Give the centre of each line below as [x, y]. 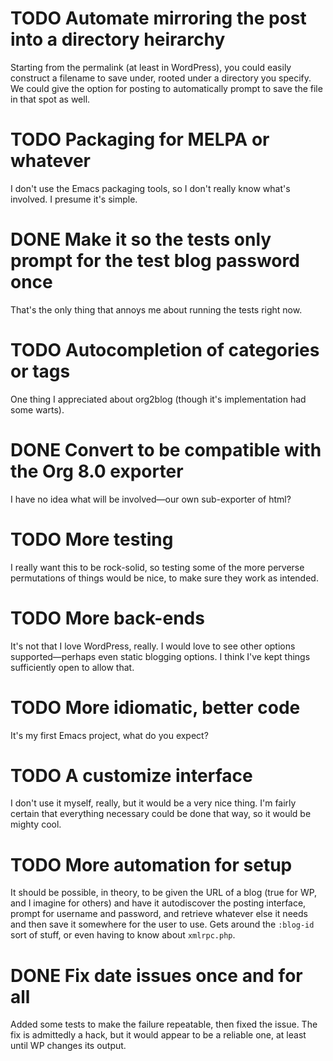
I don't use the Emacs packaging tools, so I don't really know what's [150, 188]
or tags [40, 371]
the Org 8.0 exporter [97, 471]
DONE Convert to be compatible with [166, 449]
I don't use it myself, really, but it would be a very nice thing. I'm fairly [153, 803]
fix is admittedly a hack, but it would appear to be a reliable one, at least [158, 1035]
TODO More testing [92, 539]
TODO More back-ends [107, 618]
